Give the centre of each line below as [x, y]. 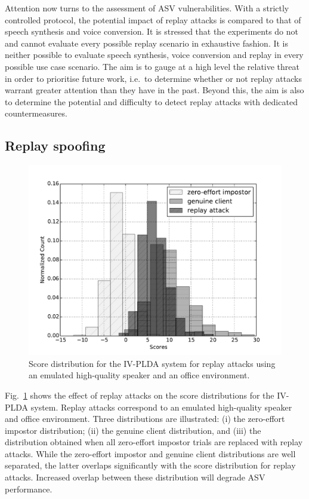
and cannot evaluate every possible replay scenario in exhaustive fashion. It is [147, 43]
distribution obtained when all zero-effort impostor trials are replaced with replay [154, 442]
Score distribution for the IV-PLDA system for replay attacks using [152, 363]
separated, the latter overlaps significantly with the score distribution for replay [150, 465]
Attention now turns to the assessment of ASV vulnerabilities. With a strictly [147, 8]
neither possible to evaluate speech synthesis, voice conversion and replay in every [154, 55]
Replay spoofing [55, 146]
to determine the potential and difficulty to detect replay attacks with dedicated [151, 101]
